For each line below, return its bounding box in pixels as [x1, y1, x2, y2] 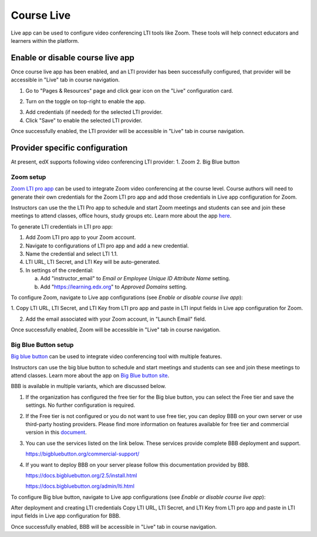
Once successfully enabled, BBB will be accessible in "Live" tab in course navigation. [11, 523, 217, 530]
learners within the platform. [11, 37, 79, 44]
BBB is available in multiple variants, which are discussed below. [11, 383, 167, 390]
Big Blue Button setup [11, 341, 74, 349]
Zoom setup [11, 173, 46, 181]
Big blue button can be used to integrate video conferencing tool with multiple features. [11, 353, 222, 360]
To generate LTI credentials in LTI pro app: [11, 223, 113, 230]
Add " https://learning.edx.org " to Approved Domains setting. [40, 283, 187, 290]
